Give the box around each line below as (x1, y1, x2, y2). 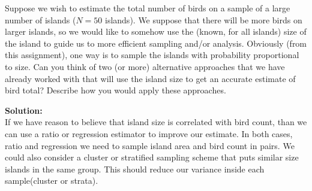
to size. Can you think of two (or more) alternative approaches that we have (5, 60, 285, 72)
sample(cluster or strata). (5, 174, 98, 187)
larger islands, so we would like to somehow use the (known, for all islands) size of (5, 25, 307, 38)
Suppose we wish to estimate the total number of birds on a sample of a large (5, 2, 290, 14)
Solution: (5, 104, 43, 116)
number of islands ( (5, 13, 76, 26)
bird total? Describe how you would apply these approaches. (5, 84, 226, 96)
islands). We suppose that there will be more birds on (105, 13, 302, 26)
